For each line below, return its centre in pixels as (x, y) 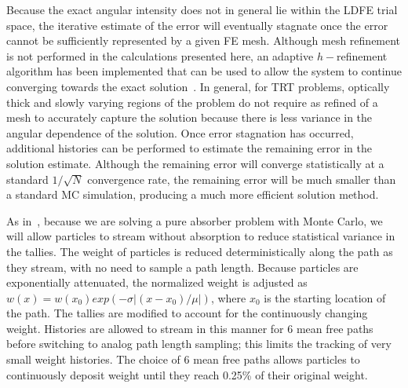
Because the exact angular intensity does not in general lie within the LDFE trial (202, 9)
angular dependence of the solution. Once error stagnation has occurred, (180, 132)
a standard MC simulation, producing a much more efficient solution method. (193, 194)
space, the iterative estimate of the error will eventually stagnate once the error (197, 25)
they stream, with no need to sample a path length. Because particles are (182, 267)
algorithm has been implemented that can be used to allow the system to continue (204, 71)
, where (228, 297)
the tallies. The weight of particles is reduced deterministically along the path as (200, 251)
